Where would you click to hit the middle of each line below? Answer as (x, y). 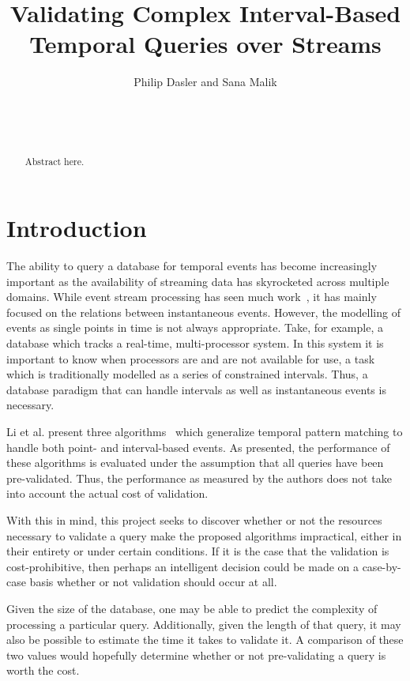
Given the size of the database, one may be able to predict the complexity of (192, 608)
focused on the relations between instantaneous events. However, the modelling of (203, 312)
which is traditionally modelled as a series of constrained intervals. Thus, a (187, 374)
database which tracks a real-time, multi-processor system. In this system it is (195, 343)
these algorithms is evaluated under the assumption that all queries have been (195, 463)
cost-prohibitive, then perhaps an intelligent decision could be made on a (182, 566)
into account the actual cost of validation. (107, 493)
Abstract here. (55, 162)
